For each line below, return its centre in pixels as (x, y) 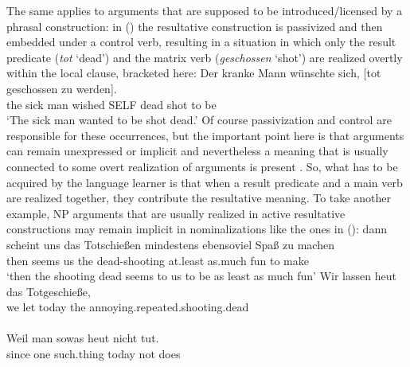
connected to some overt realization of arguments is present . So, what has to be (202, 166)
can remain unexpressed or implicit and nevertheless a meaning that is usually (197, 151)
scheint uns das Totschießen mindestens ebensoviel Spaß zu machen (170, 244)
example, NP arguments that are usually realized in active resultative (176, 213)
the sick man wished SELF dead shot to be (111, 104)
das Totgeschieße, (49, 291)
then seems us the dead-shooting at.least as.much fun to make (158, 260)
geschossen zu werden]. (62, 88)
